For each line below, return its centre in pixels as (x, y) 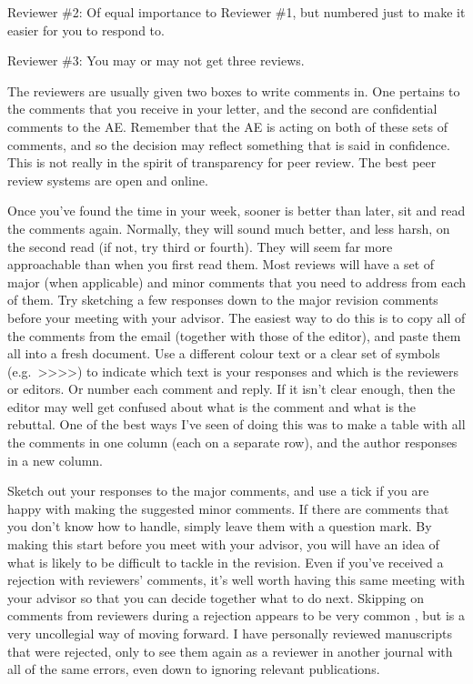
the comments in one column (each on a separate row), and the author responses (232, 443)
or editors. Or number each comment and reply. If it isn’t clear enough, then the (231, 389)
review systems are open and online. (108, 180)
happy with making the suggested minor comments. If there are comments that (228, 508)
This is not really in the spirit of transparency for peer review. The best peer (222, 162)
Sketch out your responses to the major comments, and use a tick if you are (218, 491)
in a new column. (55, 460)
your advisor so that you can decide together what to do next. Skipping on (216, 597)
